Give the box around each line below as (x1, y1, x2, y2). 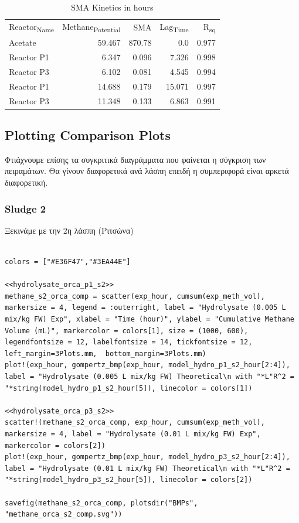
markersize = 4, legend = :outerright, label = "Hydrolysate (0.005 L (5, 303, 286, 312)
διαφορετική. (5, 176, 48, 189)
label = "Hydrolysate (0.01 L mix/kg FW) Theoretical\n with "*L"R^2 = (5, 464, 290, 473)
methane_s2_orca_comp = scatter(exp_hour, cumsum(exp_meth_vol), (5, 292, 265, 300)
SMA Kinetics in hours (71, 1, 154, 13)
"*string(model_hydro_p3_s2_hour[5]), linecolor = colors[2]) (5, 476, 253, 484)
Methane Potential (62, 20, 121, 34)
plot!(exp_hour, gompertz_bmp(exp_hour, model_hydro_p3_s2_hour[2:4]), (5, 453, 290, 462)
